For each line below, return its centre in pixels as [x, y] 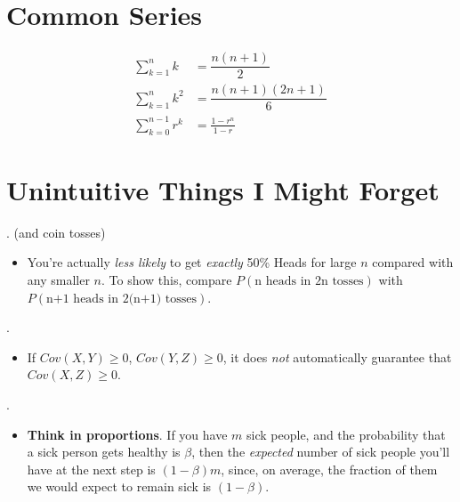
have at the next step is [91, 469]
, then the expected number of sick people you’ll [321, 452]
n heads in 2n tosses [309, 281]
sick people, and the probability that [346, 434]
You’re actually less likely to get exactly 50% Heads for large [192, 262]
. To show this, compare [166, 279]
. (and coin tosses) [56, 232]
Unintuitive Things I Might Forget [223, 189]
